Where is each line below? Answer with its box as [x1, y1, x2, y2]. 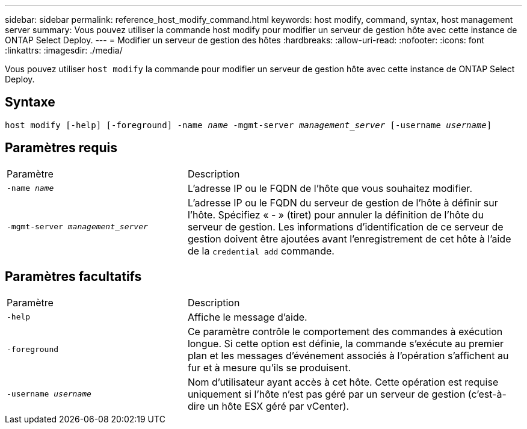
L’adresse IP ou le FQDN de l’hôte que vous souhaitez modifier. [187, 182, 472, 194]
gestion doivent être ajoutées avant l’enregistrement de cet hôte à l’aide [187, 232, 511, 245]
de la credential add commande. [187, 244, 334, 257]
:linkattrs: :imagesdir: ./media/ [5, 45, 123, 55]
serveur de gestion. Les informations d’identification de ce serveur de [187, 220, 504, 233]
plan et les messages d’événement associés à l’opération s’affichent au [187, 349, 509, 362]
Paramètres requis [5, 140, 117, 156]
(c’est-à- [467, 387, 507, 400]
